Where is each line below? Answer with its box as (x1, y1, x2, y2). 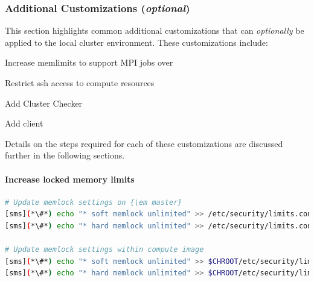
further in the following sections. (5, 149, 125, 161)
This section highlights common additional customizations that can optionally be (5, 24, 304, 37)
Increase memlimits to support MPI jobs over (5, 56, 173, 69)
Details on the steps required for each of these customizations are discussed (5, 137, 283, 149)
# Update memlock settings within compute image (5, 245, 204, 254)
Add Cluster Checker (5, 96, 83, 109)
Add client (5, 117, 43, 130)
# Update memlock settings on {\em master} (5, 198, 182, 207)
